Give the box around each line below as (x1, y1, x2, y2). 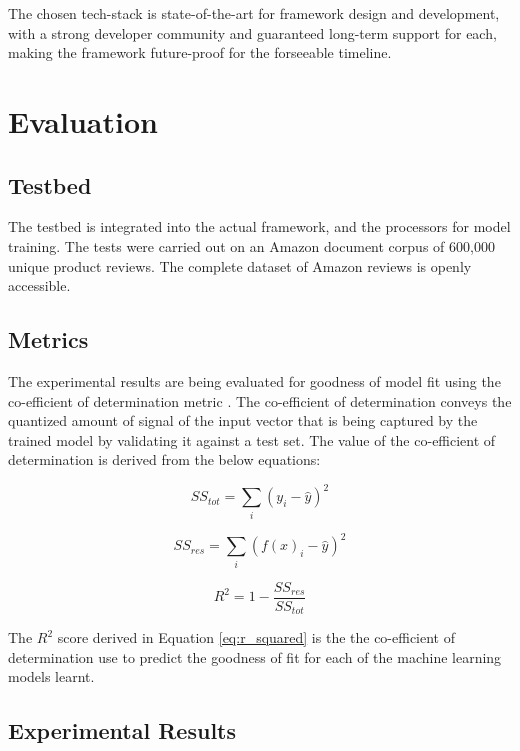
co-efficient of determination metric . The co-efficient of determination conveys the (8, 390, 512, 411)
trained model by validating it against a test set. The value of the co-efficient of (8, 429, 496, 450)
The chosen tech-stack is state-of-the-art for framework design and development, (8, 3, 500, 23)
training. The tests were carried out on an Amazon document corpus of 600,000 (8, 235, 495, 256)
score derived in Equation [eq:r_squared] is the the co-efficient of (57, 627, 456, 648)
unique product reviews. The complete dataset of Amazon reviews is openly (8, 255, 472, 276)
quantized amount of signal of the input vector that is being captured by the (8, 410, 478, 431)
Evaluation (8, 100, 158, 141)
